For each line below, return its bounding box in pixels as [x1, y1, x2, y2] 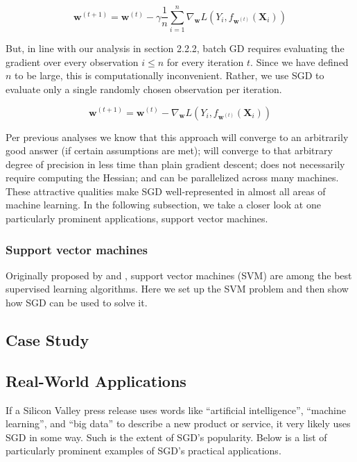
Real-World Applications [6, 370, 186, 391]
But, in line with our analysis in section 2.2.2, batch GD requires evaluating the [6, 41, 345, 56]
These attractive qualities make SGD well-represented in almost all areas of [6, 183, 326, 198]
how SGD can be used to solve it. [6, 295, 148, 310]
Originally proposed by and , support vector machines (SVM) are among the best [6, 267, 352, 282]
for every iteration [166, 54, 244, 69]
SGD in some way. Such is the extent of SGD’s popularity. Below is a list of [6, 429, 327, 444]
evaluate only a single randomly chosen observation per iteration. [6, 81, 282, 96]
